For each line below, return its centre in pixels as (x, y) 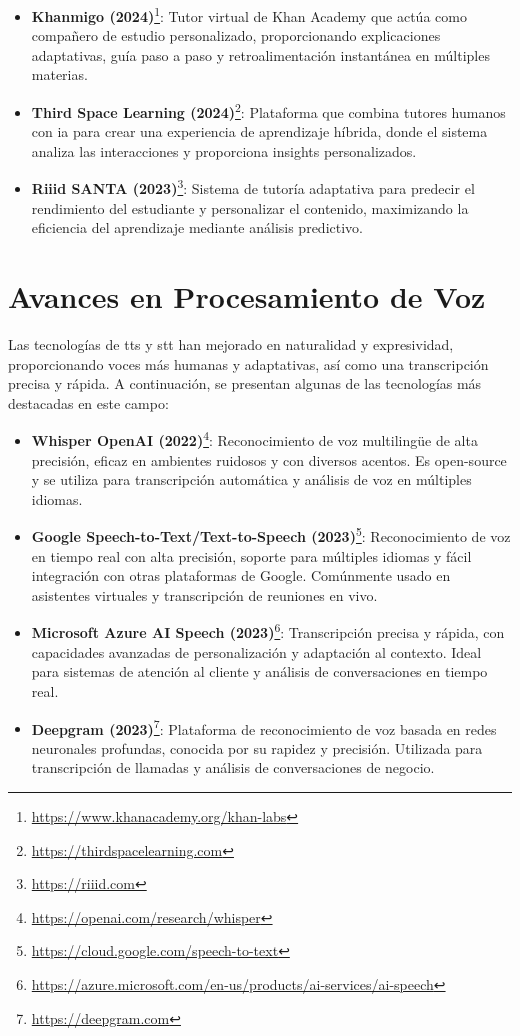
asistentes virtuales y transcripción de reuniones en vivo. (204, 594)
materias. (59, 74)
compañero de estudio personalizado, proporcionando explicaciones (236, 35)
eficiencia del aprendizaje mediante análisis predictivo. (197, 227)
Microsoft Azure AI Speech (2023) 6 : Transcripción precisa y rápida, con (268, 631)
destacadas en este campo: (88, 402)
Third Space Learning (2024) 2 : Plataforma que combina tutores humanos (268, 110)
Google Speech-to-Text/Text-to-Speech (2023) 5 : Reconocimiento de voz (271, 535)
